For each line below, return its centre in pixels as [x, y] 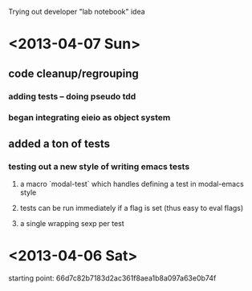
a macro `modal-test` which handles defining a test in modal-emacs [132, 184]
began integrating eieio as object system [89, 118]
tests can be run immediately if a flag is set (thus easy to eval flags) [132, 208]
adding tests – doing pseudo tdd [72, 96]
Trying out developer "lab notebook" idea [77, 12]
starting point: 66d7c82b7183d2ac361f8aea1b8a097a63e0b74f [112, 278]
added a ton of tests [59, 143]
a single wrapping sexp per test [72, 224]
